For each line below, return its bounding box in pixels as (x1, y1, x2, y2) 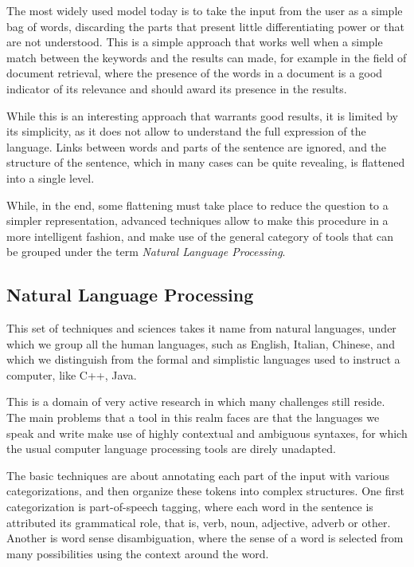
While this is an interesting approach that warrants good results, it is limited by (6, 107, 398, 124)
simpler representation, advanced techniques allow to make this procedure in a (6, 212, 389, 229)
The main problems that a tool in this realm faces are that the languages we (6, 409, 380, 426)
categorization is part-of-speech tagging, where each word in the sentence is (6, 498, 373, 515)
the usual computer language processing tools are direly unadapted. (6, 440, 336, 457)
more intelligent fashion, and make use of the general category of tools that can (6, 227, 394, 244)
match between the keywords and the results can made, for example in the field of (6, 49, 407, 65)
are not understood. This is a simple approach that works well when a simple (6, 33, 383, 50)
